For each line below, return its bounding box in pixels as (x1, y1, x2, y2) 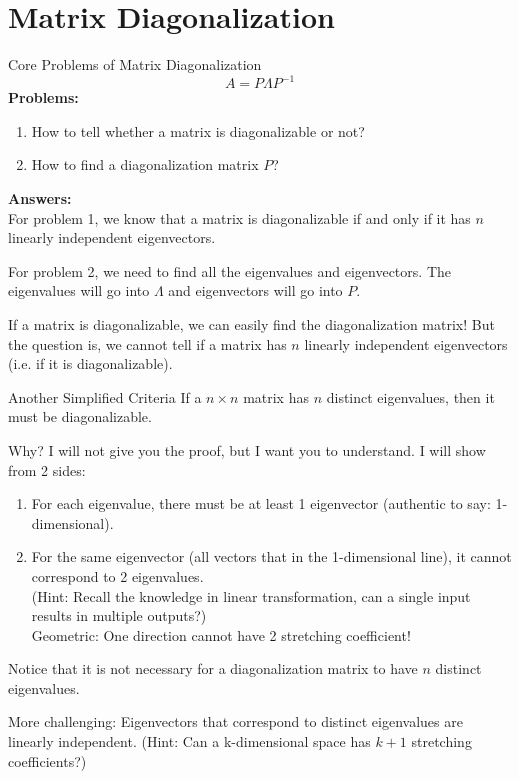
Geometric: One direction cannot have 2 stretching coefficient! (31, 624, 411, 645)
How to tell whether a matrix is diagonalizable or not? (31, 120, 365, 141)
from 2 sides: (8, 459, 86, 480)
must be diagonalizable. (8, 406, 152, 427)
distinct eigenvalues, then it (326, 386, 495, 407)
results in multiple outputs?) (31, 605, 207, 626)
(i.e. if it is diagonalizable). (8, 353, 173, 374)
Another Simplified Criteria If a (8, 386, 202, 407)
